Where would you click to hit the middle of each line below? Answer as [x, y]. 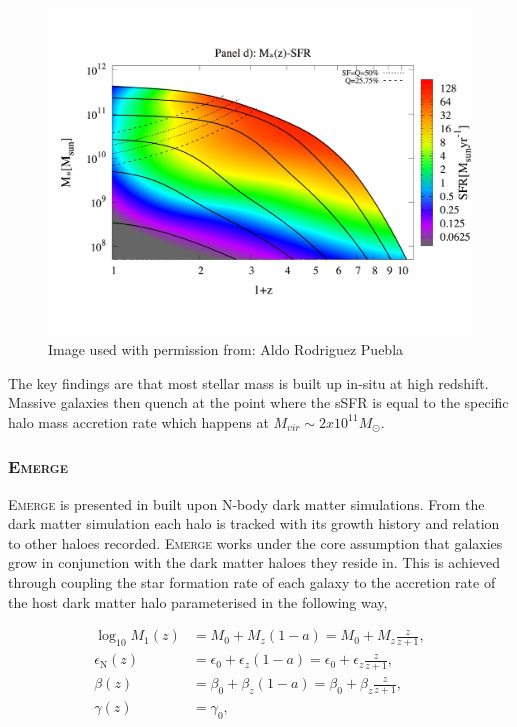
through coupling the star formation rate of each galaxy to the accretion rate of [252, 582]
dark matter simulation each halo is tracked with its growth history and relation [254, 523]
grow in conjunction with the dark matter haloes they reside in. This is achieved [254, 562]
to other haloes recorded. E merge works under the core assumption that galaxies [255, 542]
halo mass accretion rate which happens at [138, 421]
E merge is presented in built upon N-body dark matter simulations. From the [246, 503]
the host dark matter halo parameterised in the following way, [198, 601]
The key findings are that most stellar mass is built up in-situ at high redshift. [248, 382]
